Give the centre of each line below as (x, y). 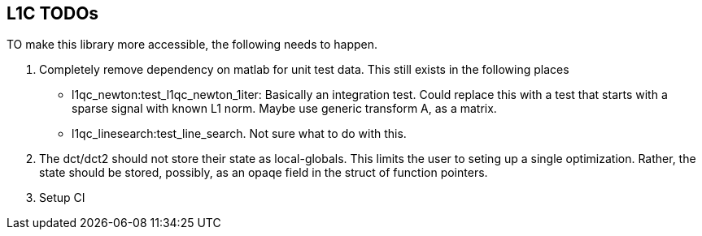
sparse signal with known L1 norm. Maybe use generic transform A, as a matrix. (284, 109)
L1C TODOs (53, 13)
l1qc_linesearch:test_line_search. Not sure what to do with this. (239, 134)
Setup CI (62, 198)
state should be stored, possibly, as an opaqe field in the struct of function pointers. (264, 173)
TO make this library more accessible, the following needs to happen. (192, 45)
